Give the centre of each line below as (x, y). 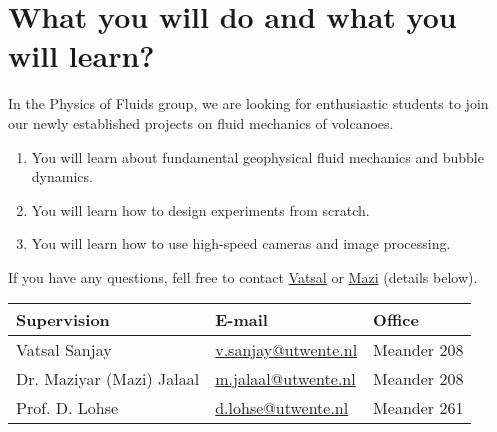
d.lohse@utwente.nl (282, 408)
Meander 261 (418, 408)
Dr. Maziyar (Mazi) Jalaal (108, 379)
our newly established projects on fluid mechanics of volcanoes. (201, 122)
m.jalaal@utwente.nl (285, 379)
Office (396, 320)
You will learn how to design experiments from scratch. (200, 209)
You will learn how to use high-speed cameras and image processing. (241, 243)
